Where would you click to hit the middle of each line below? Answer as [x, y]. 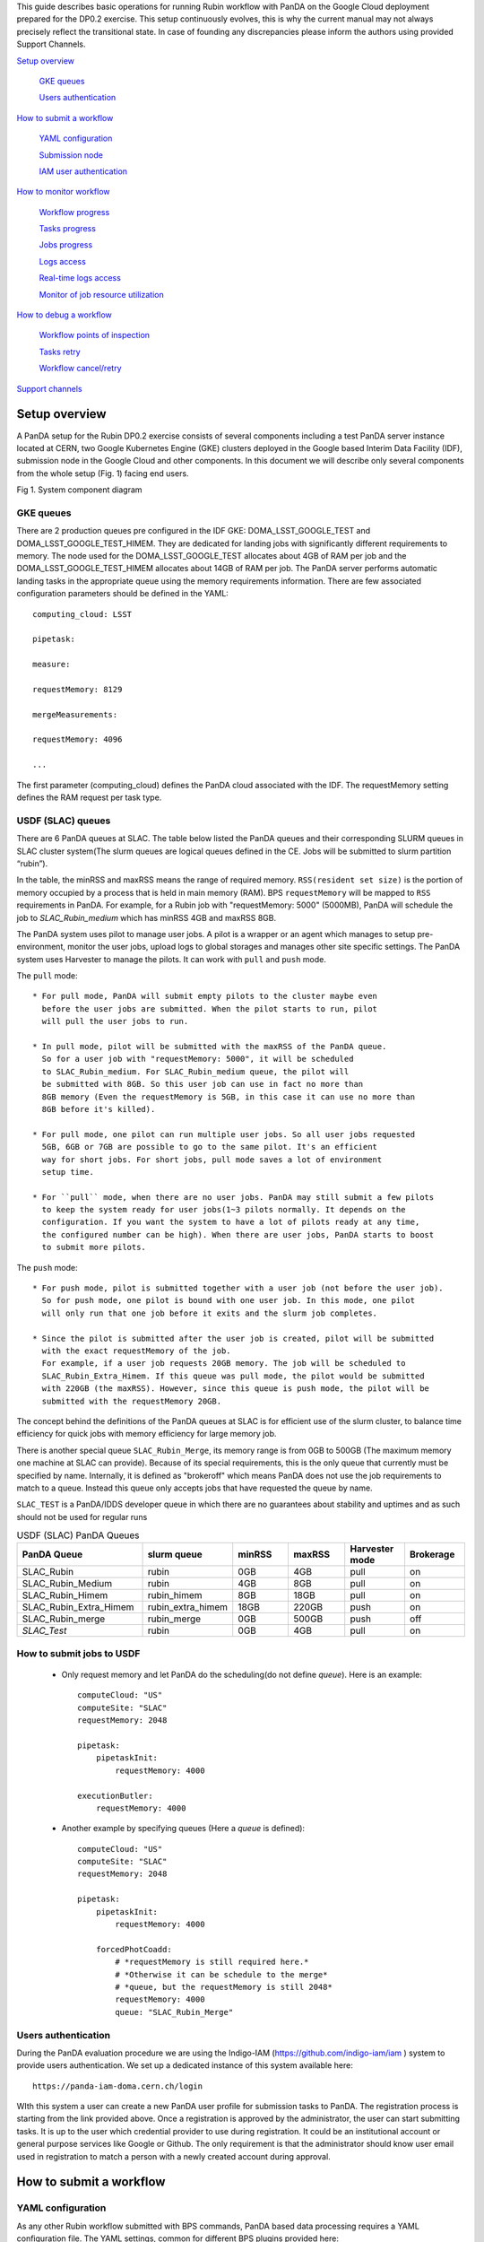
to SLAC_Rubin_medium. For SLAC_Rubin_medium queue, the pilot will [195, 1071]
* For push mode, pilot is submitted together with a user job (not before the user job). [238, 1288]
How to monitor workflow [64, 192]
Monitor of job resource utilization [102, 294]
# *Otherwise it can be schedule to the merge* [221, 1974]
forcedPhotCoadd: [134, 1949]
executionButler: [115, 1795]
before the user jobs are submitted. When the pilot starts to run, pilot [210, 1008]
